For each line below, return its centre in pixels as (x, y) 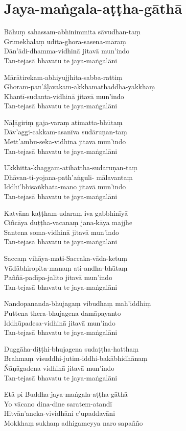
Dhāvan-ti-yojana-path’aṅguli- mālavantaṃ (69, 177)
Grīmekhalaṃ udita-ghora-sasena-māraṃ (65, 41)
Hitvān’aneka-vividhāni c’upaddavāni (59, 413)
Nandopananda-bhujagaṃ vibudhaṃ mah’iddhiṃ (78, 303)
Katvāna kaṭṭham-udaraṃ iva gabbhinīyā (66, 213)
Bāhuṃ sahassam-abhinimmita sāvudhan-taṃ (72, 32)
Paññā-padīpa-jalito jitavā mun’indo (58, 277)
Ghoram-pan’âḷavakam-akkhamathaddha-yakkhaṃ (80, 87)
